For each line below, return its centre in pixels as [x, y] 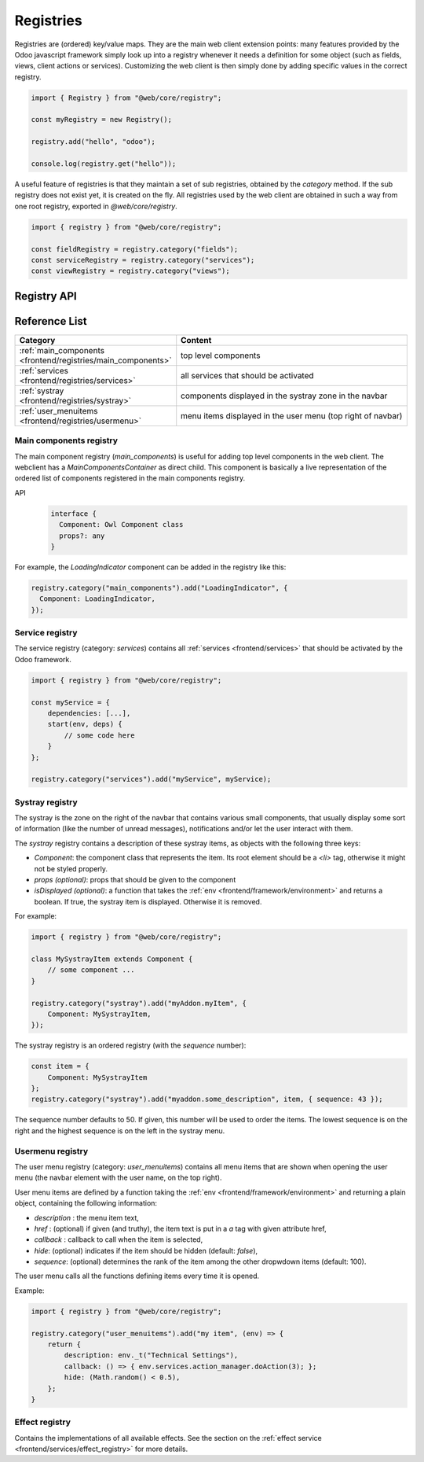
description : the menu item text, [86, 1217]
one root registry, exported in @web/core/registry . [96, 206]
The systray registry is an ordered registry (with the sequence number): [130, 1045]
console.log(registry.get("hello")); [104, 164]
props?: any [82, 536]
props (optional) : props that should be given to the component [135, 880]
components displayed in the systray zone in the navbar [284, 396]
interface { [74, 514]
